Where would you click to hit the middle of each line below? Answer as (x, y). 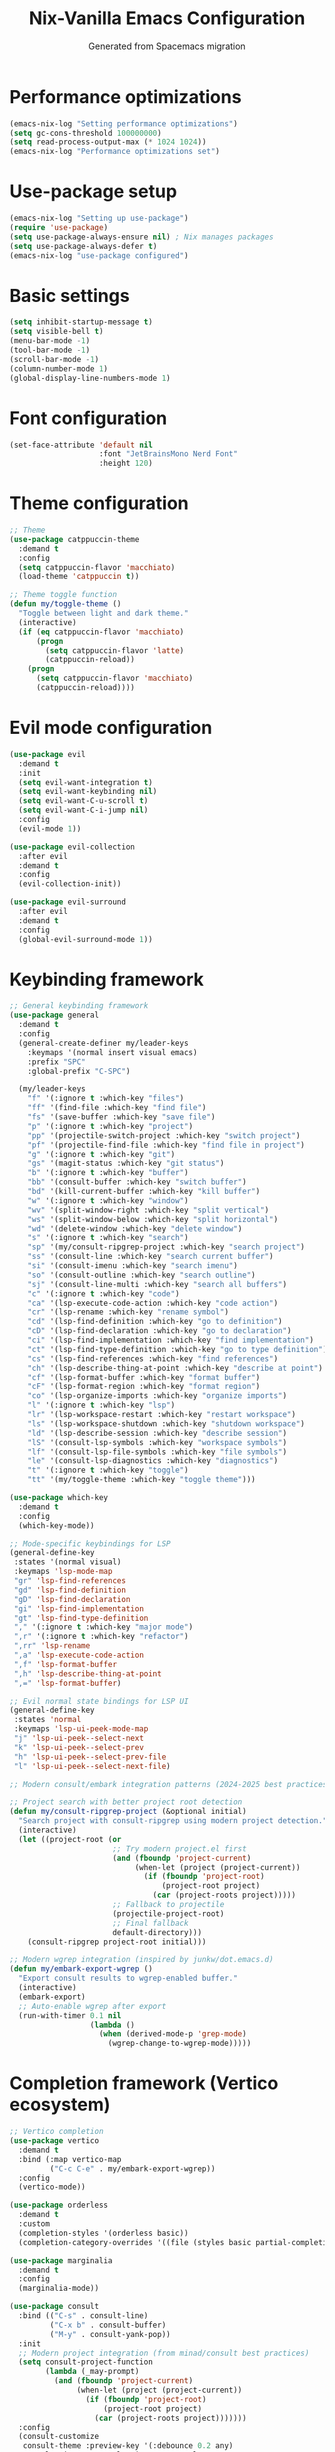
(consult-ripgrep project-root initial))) (117, 1942)
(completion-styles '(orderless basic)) (103, 2233)
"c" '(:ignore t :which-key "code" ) (104, 1293)
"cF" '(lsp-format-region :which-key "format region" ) (144, 1387)
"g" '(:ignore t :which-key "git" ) (101, 1154)
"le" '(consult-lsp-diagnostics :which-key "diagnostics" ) (153, 1461)
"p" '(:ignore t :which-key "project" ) (110, 1126)
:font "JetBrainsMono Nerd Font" (168, 454)
